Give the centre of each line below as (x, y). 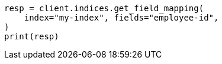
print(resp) (32, 36)
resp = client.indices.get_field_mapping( (104, 8)
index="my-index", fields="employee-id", (121, 18)
